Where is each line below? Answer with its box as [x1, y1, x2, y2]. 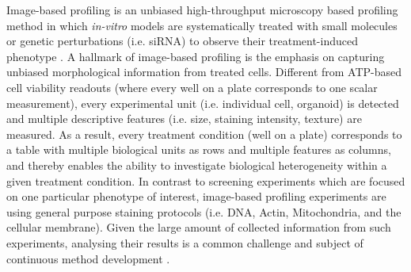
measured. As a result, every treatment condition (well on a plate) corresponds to [6, 125, 402, 142]
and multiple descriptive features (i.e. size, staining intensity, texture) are [6, 110, 362, 127]
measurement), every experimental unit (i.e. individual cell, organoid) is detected [6, 94, 399, 111]
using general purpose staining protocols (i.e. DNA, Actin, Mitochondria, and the [6, 203, 401, 220]
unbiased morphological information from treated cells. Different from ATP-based [6, 63, 402, 80]
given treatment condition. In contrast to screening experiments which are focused [6, 172, 405, 189]
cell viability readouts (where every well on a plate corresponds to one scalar [6, 79, 378, 95]
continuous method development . [6, 250, 170, 266]
